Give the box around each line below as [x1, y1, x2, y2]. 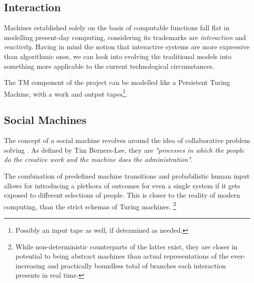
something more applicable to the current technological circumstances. [4, 61, 214, 71]
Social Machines [4, 112, 86, 127]
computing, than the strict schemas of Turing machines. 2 [4, 200, 176, 211]
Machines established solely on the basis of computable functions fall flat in [4, 22, 230, 33]
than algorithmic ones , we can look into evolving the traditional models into [4, 51, 232, 61]
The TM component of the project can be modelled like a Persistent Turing [4, 77, 230, 87]
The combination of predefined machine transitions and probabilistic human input [4, 171, 250, 181]
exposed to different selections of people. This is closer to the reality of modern [4, 190, 240, 200]
